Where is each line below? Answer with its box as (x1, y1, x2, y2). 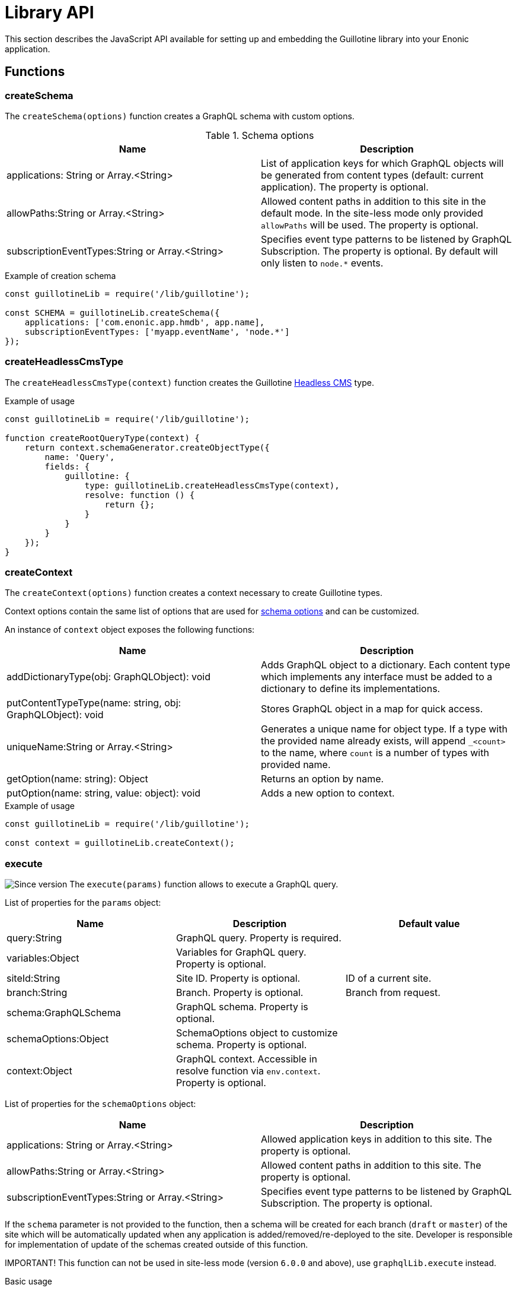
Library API (5, 2, 94, 23)
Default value (398, 918, 460, 930)
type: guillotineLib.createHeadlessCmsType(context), (84, 480, 340, 490)
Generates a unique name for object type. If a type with (261, 723, 508, 735)
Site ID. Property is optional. (175, 972, 301, 985)
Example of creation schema (5, 270, 116, 281)
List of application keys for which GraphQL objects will (261, 157, 504, 169)
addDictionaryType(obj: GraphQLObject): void (7, 671, 211, 683)
